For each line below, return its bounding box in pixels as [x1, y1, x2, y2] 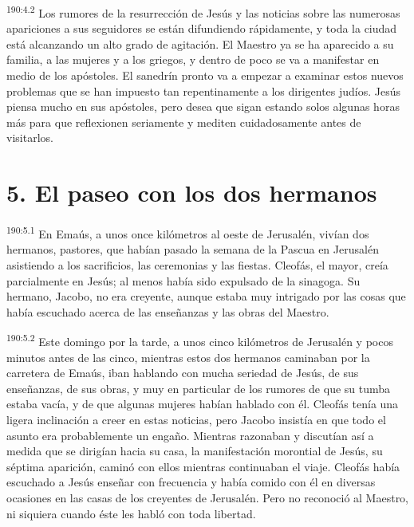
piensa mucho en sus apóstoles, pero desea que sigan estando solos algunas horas [6, 98, 400, 115]
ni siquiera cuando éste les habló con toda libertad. [6, 505, 256, 521]
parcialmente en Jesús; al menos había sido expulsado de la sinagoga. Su [6, 272, 361, 289]
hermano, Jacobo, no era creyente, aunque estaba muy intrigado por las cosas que [6, 288, 406, 305]
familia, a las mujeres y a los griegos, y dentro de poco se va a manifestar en [6, 51, 380, 68]
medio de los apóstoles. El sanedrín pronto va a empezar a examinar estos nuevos [6, 67, 404, 84]
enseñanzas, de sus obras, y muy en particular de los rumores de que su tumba [6, 380, 391, 396]
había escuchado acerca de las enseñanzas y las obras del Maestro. [6, 303, 329, 320]
